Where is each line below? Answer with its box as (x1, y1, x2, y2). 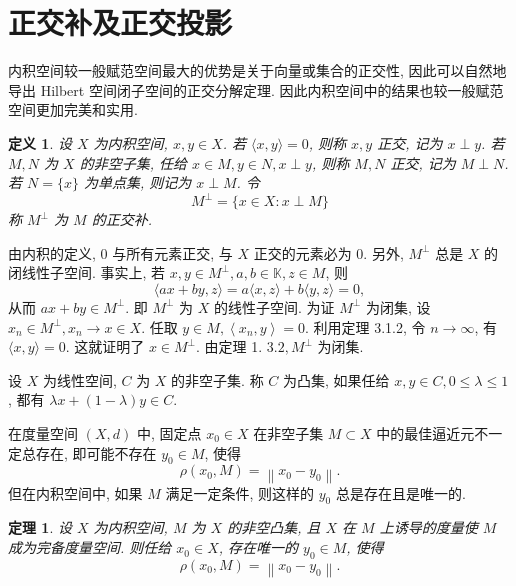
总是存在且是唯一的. (335, 482, 466, 503)
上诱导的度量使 (379, 517, 478, 538)
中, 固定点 (136, 422, 202, 443)
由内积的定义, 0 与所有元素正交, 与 (8, 242, 233, 263)
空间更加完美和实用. (8, 99, 138, 120)
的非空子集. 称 (171, 369, 264, 390)
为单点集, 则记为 (83, 172, 192, 193)
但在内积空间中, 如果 (8, 482, 143, 503)
